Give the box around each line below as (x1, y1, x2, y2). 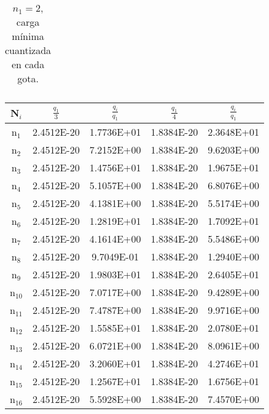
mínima (12, 29, 44, 43)
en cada (11, 57, 45, 71)
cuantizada (5, 43, 52, 57)
